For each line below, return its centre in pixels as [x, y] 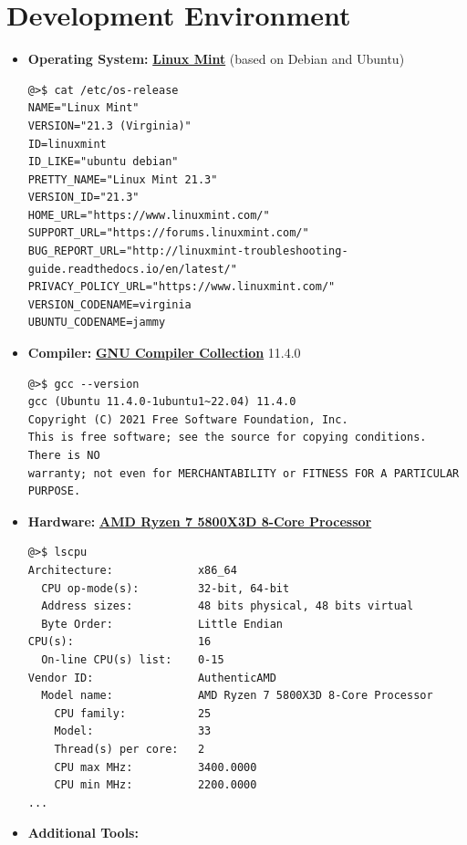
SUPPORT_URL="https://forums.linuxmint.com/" [168, 233]
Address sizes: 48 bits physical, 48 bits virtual [228, 606]
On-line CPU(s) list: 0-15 [133, 659]
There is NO [64, 455]
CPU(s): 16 [119, 642]
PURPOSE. [54, 491]
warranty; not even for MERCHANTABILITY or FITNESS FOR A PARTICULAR [244, 473]
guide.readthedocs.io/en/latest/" [132, 269]
